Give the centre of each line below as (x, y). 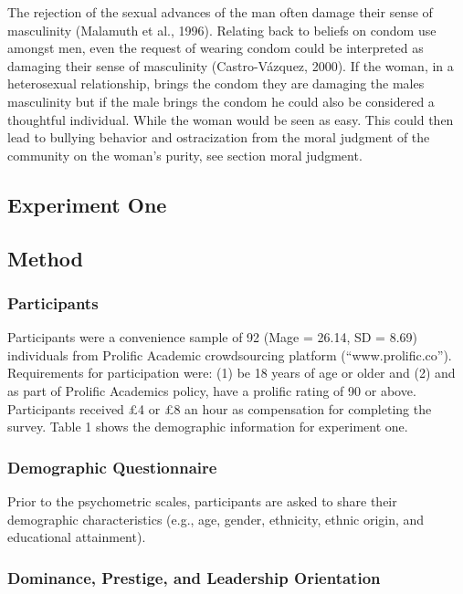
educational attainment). (77, 537)
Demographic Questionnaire (112, 467)
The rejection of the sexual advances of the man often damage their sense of (220, 12)
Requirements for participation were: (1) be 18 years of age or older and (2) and (231, 373)
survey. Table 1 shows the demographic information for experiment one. (208, 427)
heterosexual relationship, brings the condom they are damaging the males (216, 83)
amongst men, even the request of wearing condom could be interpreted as (216, 48)
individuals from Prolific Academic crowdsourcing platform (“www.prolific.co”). (230, 354)
